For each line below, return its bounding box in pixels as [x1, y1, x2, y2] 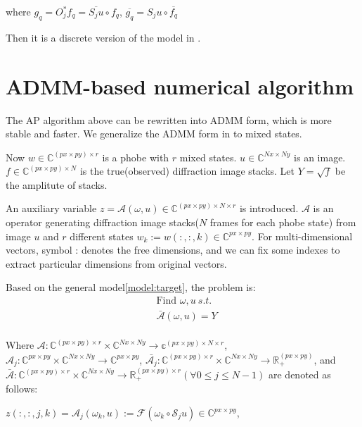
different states [70, 228, 134, 243]
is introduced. [239, 201, 299, 216]
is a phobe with [102, 149, 169, 164]
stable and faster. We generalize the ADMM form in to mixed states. [6, 126, 302, 141]
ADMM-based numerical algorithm [6, 71, 354, 100]
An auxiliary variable [6, 201, 97, 216]
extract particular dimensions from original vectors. [6, 256, 227, 271]
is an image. [294, 149, 346, 164]
